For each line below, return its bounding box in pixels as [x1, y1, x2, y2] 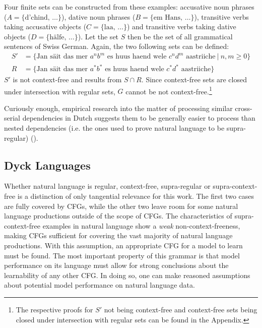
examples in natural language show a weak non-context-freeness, [42, 220, 240, 231]
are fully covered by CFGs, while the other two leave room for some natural [4, 200, 238, 211]
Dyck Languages [4, 157, 91, 173]
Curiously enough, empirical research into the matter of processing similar [4, 102, 233, 113]
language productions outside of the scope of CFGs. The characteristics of [4, 210, 232, 221]
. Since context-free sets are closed [141, 74, 247, 85]
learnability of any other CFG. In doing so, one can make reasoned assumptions [4, 269, 250, 280]
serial [4, 113, 21, 123]
